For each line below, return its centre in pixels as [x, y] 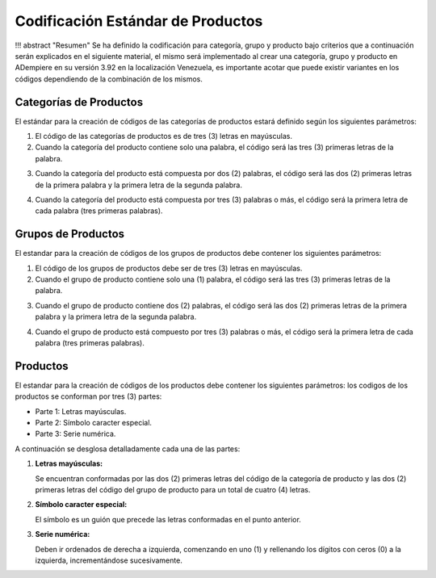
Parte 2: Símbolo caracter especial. [94, 423]
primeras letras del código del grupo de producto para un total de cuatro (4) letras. [173, 490]
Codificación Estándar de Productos [139, 21]
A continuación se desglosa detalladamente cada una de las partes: [128, 449]
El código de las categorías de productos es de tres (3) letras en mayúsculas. [163, 136]
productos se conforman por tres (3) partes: [88, 396]
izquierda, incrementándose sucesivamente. [109, 560]
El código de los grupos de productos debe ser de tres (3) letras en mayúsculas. [169, 268]
